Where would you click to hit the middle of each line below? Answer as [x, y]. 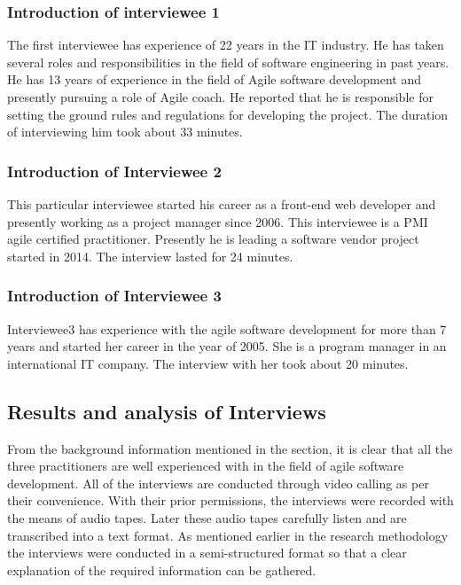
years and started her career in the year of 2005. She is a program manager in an [227, 346]
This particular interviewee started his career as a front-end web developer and [222, 204]
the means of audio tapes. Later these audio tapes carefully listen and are [207, 517]
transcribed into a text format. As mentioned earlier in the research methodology [228, 535]
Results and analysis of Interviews [167, 411]
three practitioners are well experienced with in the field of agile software [206, 466]
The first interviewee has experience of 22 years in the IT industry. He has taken [226, 45]
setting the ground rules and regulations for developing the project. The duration [228, 114]
